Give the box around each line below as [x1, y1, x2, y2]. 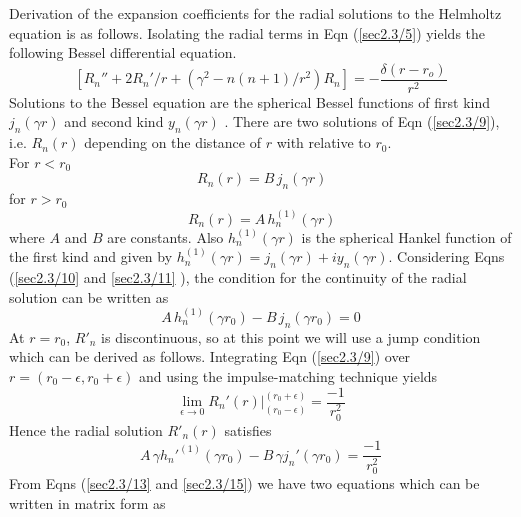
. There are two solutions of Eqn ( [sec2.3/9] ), [224, 111, 500, 132]
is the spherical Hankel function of [301, 226, 512, 247]
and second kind [64, 111, 164, 132]
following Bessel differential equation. [9, 42, 237, 63]
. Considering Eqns [388, 246, 505, 267]
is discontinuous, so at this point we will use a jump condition [101, 326, 481, 347]
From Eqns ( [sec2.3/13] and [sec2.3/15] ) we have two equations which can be [9, 473, 480, 494]
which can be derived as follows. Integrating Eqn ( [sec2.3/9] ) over [9, 346, 411, 367]
